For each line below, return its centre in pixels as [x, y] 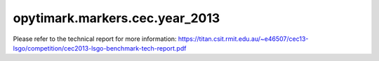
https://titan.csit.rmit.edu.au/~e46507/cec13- [243, 39]
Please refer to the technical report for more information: [95, 39]
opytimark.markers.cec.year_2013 [117, 18]
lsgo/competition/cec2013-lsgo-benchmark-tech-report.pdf [100, 48]
